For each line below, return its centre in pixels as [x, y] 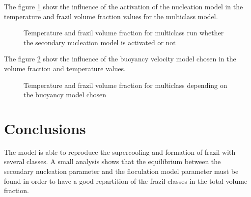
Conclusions [45, 128]
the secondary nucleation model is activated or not [100, 42]
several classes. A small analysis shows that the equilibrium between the [112, 161]
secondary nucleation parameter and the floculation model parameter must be [121, 171]
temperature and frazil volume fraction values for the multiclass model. [111, 16]
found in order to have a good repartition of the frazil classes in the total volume [126, 181]
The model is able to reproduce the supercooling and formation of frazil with [120, 152]
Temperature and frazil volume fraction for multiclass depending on [125, 85]
